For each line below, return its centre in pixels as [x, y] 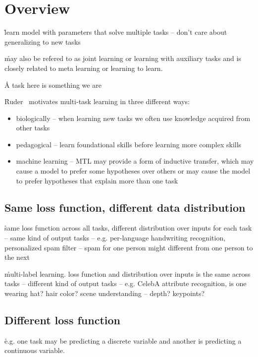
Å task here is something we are [53, 85]
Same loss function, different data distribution [125, 207]
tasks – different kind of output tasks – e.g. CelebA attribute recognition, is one [126, 283]
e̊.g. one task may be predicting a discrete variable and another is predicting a [123, 340]
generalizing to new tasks [43, 41]
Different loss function [62, 320]
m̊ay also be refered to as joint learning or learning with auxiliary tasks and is [123, 58]
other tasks [33, 128]
